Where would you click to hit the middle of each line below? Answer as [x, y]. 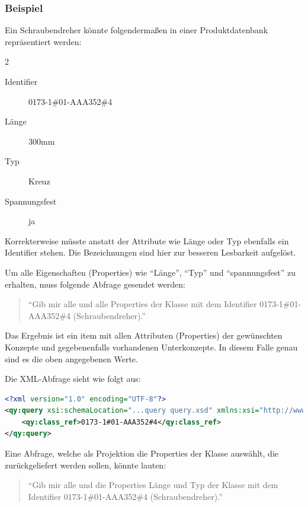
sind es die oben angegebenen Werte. [71, 358]
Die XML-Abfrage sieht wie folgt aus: [73, 379]
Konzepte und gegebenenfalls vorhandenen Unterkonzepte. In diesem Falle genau [151, 347]
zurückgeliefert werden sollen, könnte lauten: [86, 465]
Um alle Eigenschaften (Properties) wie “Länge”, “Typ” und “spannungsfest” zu [150, 272]
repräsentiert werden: [43, 41]
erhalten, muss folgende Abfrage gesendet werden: [95, 284]
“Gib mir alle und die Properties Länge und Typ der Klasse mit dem [153, 485]
